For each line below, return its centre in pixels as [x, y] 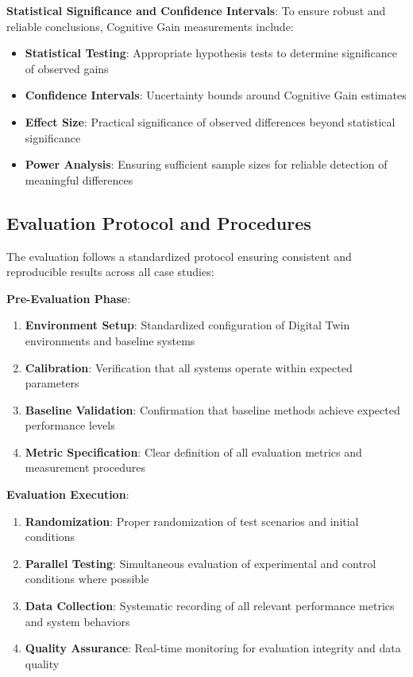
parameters [52, 383]
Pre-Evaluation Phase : [69, 298]
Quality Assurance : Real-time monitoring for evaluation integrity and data [213, 648]
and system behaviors [77, 621]
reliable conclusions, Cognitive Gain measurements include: [150, 26]
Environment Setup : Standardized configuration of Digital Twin [187, 325]
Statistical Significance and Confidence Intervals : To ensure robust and [196, 10]
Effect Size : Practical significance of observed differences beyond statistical [210, 121]
